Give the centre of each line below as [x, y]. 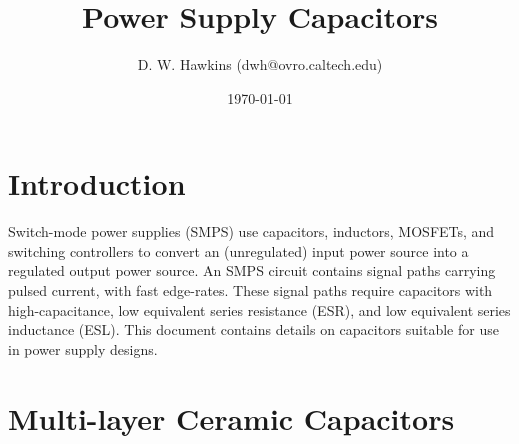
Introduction [97, 183]
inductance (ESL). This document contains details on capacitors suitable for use [253, 329]
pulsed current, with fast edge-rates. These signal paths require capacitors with [250, 290]
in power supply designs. [83, 348]
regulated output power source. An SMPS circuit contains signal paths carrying [252, 270]
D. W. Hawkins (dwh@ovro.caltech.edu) [260, 64]
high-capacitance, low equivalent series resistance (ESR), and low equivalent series [259, 309]
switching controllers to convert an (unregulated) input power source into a [238, 250]
